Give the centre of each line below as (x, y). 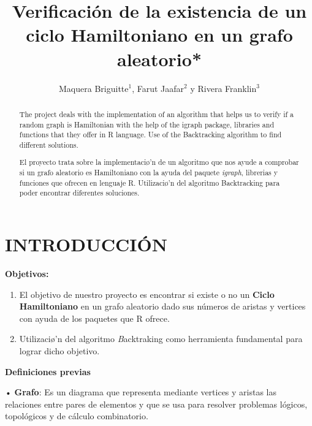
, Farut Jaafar (158, 88)
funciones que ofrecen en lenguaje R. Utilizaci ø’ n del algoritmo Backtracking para (150, 182)
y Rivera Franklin (223, 88)
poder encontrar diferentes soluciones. (79, 193)
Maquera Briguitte (94, 88)
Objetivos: (27, 273)
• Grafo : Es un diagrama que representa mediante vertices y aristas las (141, 392)
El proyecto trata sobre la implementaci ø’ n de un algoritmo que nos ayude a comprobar (159, 162)
